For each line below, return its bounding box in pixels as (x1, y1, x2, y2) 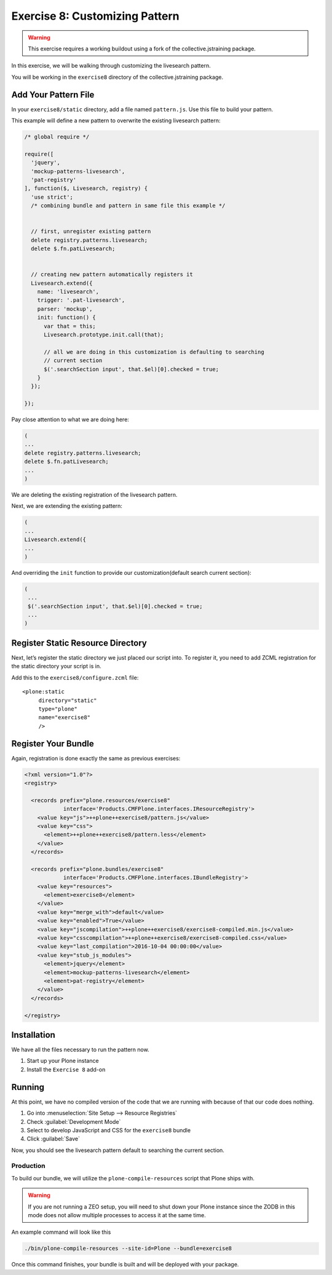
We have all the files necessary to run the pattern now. (11, 1046, 150, 1054)
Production (11, 1162, 45, 1170)
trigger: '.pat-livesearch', (37, 297, 125, 304)
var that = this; (44, 323, 97, 330)
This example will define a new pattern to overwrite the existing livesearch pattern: (11, 117, 221, 124)
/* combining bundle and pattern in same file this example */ (31, 202, 226, 209)
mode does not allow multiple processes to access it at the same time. (28, 1212, 206, 1218)
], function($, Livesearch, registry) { (24, 185, 148, 192)
